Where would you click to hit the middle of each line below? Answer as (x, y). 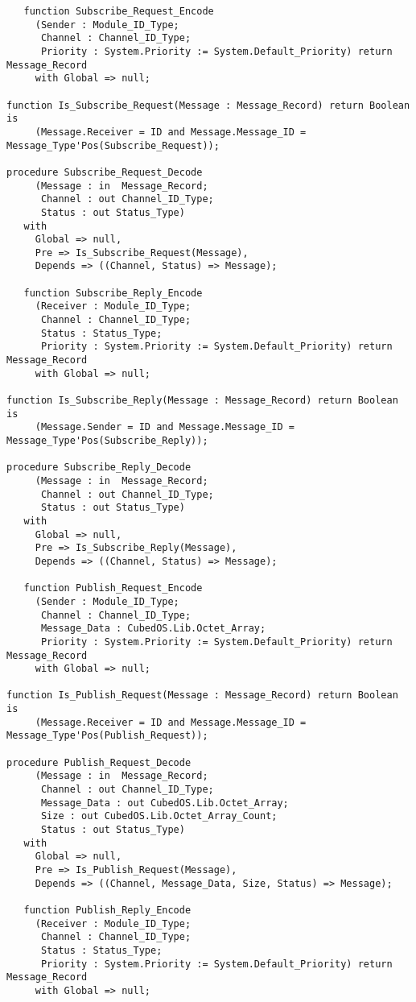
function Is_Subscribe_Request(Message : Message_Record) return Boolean (208, 105)
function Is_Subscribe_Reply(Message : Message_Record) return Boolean (202, 401)
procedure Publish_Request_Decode (99, 762)
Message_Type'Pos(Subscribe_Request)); (113, 145)
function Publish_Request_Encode (113, 588)
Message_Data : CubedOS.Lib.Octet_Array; (153, 629)
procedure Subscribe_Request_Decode (105, 172)
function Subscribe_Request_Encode (119, 11)
